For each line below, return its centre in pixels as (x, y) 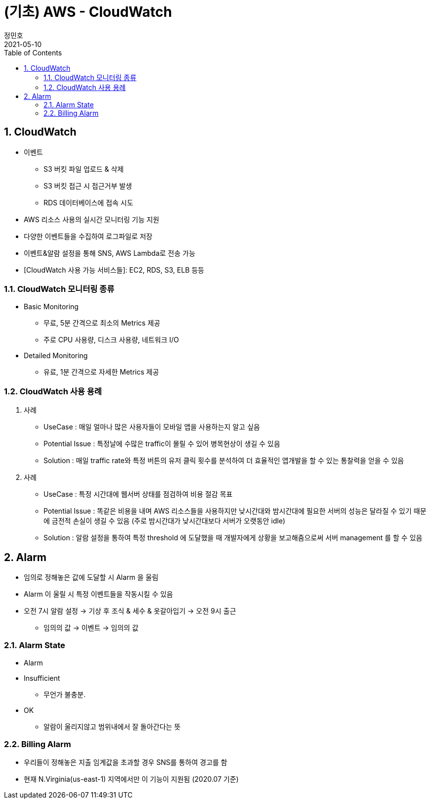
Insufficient (42, 678)
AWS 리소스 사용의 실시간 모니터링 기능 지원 (92, 219)
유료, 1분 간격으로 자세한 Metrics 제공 (101, 372)
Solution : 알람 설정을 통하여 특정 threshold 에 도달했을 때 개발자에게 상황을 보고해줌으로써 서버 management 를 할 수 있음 (233, 538)
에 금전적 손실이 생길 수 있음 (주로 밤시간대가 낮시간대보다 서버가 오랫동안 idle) (165, 521)
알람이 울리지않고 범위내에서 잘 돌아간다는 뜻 (112, 726)
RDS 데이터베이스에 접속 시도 (88, 202)
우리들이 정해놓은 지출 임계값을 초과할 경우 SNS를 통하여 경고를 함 (126, 762)
